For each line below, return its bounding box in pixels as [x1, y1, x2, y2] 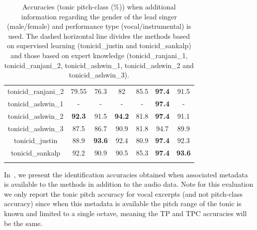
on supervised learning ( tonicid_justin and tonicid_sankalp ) [6, 40, 191, 51]
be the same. [4, 218, 43, 228]
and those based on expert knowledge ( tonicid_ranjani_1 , [10, 50, 188, 60]
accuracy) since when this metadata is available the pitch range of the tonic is [4, 198, 242, 209]
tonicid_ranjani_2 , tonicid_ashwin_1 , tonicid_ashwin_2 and [4, 60, 194, 70]
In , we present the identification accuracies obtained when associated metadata [4, 169, 248, 179]
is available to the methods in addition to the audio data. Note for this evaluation [4, 179, 254, 189]
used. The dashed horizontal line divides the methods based [8, 30, 190, 41]
